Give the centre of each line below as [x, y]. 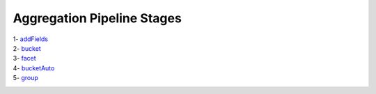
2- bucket [27, 48]
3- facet [24, 58]
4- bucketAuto [34, 68]
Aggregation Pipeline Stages [97, 18]
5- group [25, 78]
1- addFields [31, 39]
